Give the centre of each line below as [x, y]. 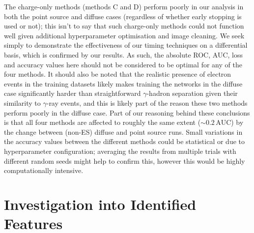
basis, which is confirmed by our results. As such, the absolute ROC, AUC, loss [123, 54]
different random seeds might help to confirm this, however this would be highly [125, 160]
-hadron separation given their [192, 93]
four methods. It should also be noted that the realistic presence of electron [118, 74]
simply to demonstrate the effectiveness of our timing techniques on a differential [126, 45]
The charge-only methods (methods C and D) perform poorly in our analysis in [124, 6]
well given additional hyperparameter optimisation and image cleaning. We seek [124, 35]
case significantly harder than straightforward [72, 93]
